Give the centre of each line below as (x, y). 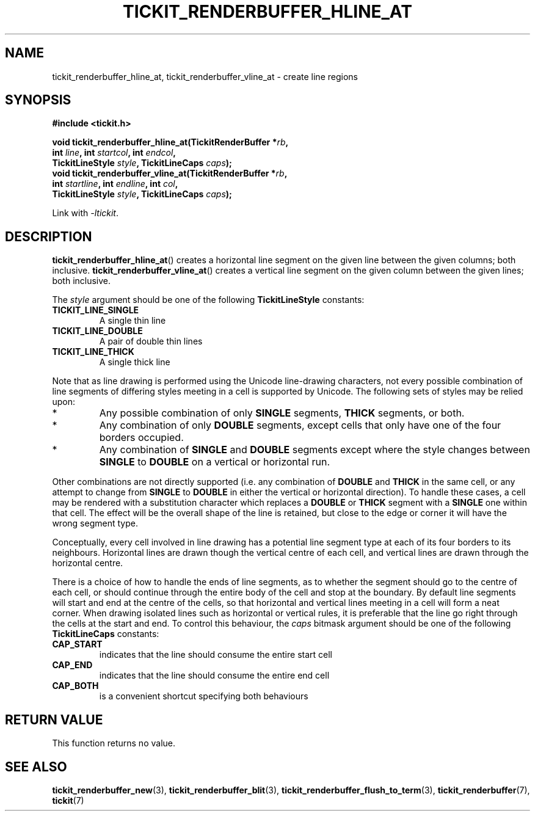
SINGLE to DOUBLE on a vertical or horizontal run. (215, 462)
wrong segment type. (95, 523)
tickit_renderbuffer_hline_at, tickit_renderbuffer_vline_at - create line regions (205, 76)
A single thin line (133, 321)
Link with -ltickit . (86, 213)
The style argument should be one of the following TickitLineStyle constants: (208, 300)
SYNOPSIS (38, 100)
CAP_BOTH (75, 686)
